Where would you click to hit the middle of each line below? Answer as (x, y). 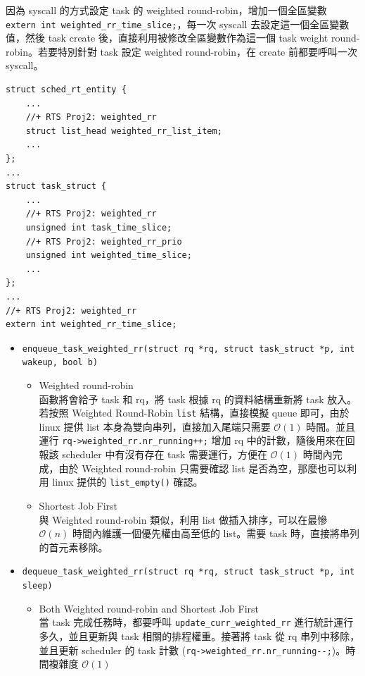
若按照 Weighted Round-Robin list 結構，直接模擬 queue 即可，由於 (194, 413)
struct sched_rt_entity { (66, 90)
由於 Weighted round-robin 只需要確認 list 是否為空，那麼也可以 (203, 468)
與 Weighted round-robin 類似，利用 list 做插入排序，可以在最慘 (183, 519)
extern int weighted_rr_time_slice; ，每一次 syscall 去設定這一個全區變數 (178, 24)
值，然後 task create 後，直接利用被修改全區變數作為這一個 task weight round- (183, 38)
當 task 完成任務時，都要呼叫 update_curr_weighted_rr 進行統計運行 (196, 622)
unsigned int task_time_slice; (99, 227)
